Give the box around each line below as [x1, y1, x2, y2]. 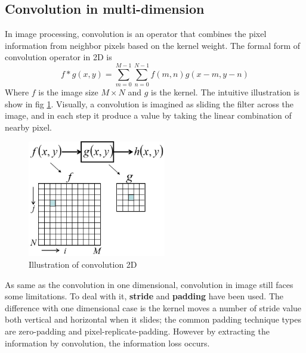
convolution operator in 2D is [5, 51, 112, 63]
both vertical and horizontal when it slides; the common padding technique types [5, 313, 301, 326]
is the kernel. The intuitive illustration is [151, 86, 299, 98]
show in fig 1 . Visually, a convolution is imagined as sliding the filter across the [5, 97, 294, 110]
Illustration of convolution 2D [29, 258, 137, 271]
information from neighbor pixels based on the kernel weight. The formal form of [5, 39, 301, 51]
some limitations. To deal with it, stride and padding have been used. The [5, 290, 284, 302]
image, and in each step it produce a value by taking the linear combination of [5, 109, 292, 122]
